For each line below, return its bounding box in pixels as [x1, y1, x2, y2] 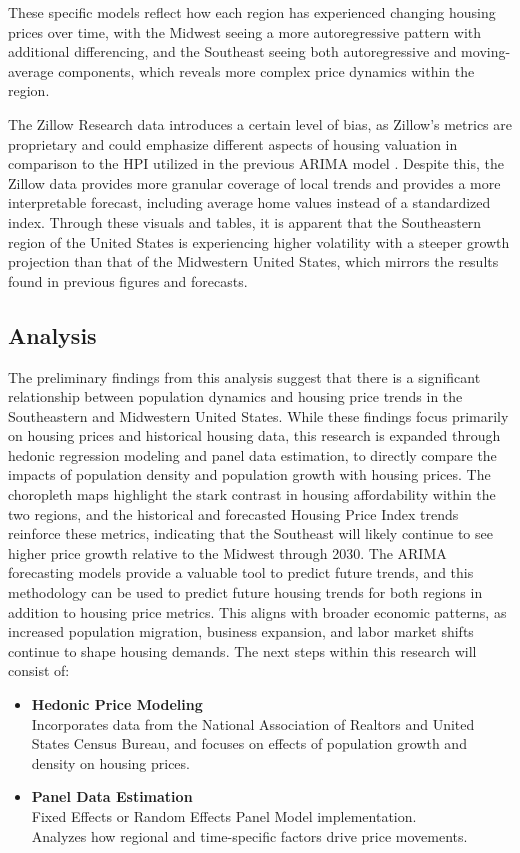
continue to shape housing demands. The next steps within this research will [8, 640, 477, 661]
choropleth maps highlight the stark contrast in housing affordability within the [8, 484, 496, 505]
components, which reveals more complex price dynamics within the [58, 60, 475, 81]
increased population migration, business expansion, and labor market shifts [8, 621, 474, 642]
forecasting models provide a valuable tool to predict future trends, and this [8, 562, 474, 583]
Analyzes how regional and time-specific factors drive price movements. [31, 825, 468, 846]
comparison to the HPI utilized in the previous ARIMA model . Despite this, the [8, 153, 505, 174]
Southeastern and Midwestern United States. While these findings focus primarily [8, 405, 509, 426]
